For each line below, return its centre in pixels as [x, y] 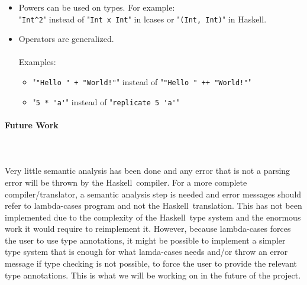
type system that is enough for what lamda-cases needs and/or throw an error [146, 252]
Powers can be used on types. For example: [97, 7]
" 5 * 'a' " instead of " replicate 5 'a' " [106, 101]
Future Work [32, 124]
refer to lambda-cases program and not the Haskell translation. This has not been [153, 205]
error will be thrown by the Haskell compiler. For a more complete [126, 182]
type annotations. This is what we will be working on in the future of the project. [153, 275]
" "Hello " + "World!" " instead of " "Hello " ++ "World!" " [142, 82]
